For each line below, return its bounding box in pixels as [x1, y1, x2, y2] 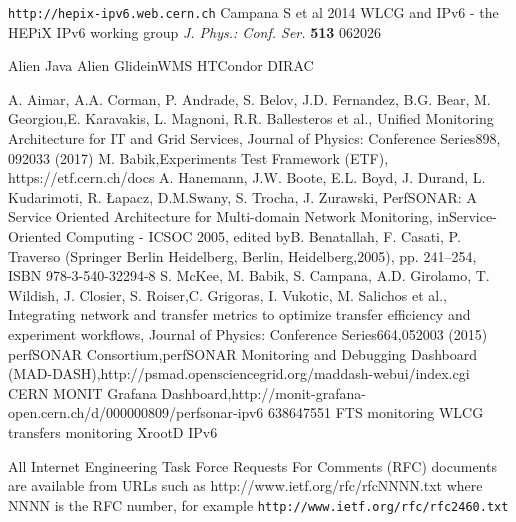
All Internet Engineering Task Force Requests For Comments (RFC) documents [8, 455, 497, 476]
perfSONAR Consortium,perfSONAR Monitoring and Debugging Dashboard [8, 343, 478, 364]
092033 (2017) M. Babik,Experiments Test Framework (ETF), [8, 147, 389, 168]
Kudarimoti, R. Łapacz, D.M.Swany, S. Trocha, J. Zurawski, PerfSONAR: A [8, 186, 477, 207]
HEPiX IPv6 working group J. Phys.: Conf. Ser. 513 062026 [8, 21, 382, 42]
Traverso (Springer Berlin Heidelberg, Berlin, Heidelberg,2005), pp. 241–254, [8, 245, 477, 266]
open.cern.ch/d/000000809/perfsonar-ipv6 [8, 402, 264, 423]
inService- [437, 206, 497, 227]
